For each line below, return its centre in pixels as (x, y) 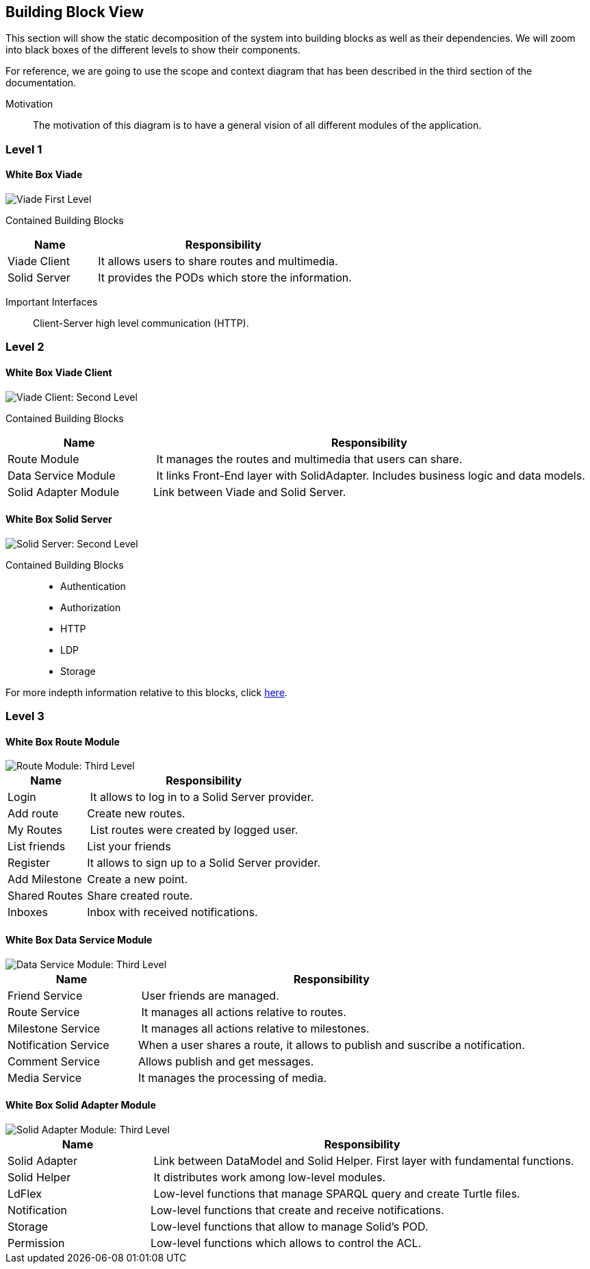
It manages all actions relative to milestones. (255, 1028)
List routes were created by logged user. (194, 830)
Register (29, 863)
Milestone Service (54, 1028)
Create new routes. (136, 814)
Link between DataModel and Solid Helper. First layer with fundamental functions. (364, 1160)
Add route (33, 814)
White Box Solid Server (59, 519)
